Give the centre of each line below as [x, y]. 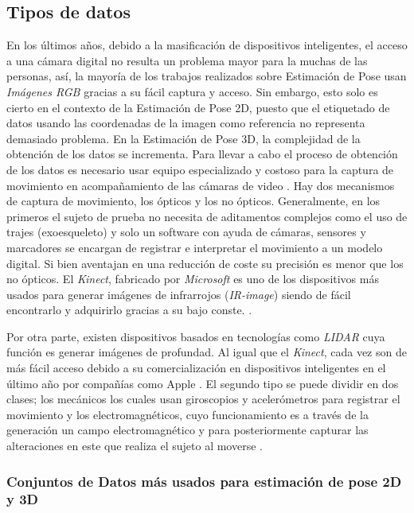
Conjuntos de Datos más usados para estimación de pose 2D [204, 481]
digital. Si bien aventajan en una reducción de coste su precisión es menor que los [205, 263]
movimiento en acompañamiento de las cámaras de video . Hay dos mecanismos [201, 185]
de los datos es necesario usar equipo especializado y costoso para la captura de [200, 169]
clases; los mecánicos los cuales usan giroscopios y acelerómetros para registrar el [203, 399]
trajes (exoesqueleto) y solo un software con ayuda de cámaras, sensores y [186, 232]
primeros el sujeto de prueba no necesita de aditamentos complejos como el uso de [207, 216]
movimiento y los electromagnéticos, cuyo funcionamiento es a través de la [187, 414]
